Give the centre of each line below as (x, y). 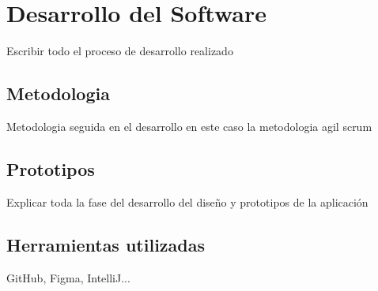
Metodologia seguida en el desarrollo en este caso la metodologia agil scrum (189, 126)
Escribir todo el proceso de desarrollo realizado (120, 51)
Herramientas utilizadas (106, 244)
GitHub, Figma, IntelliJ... (68, 277)
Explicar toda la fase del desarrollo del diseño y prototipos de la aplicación (187, 201)
